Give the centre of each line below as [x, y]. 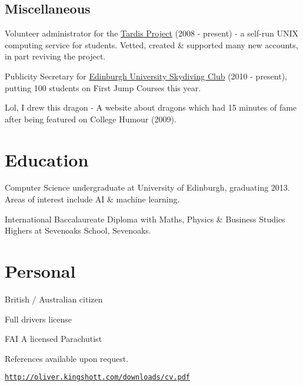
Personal [40, 271]
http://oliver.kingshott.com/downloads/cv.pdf [97, 377]
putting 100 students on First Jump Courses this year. [103, 87]
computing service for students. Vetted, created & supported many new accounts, [151, 44]
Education [47, 159]
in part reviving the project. [55, 56]
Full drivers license [38, 319]
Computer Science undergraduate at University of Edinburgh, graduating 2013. [147, 187]
